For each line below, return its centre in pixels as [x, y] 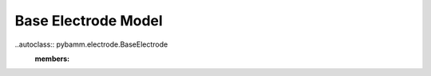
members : [52, 59]
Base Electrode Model [89, 21]
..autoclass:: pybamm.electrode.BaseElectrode [91, 44]
